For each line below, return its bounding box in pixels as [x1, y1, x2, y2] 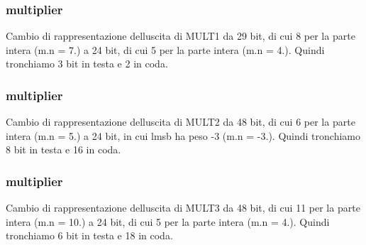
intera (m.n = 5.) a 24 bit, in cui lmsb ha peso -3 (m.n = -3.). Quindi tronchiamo [6, 128, 360, 143]
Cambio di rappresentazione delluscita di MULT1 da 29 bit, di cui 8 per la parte [6, 28, 355, 43]
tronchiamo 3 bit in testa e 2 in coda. [6, 56, 168, 71]
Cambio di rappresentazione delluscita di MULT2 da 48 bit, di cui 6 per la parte [6, 114, 355, 129]
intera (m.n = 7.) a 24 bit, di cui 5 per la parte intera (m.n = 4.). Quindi [6, 42, 325, 57]
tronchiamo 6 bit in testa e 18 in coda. [6, 228, 173, 243]
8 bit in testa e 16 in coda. [6, 142, 121, 157]
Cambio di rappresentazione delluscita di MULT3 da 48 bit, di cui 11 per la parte [6, 200, 360, 215]
